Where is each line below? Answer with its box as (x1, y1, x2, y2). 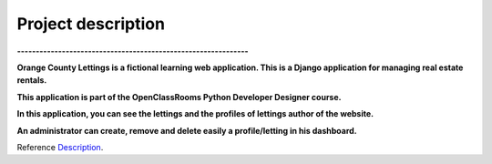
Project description (16, 14, 166, 34)
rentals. (16, 75, 47, 86)
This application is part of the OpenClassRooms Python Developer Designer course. (16, 91, 342, 102)
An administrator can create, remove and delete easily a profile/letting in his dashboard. (16, 125, 357, 136)
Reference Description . (16, 141, 104, 152)
